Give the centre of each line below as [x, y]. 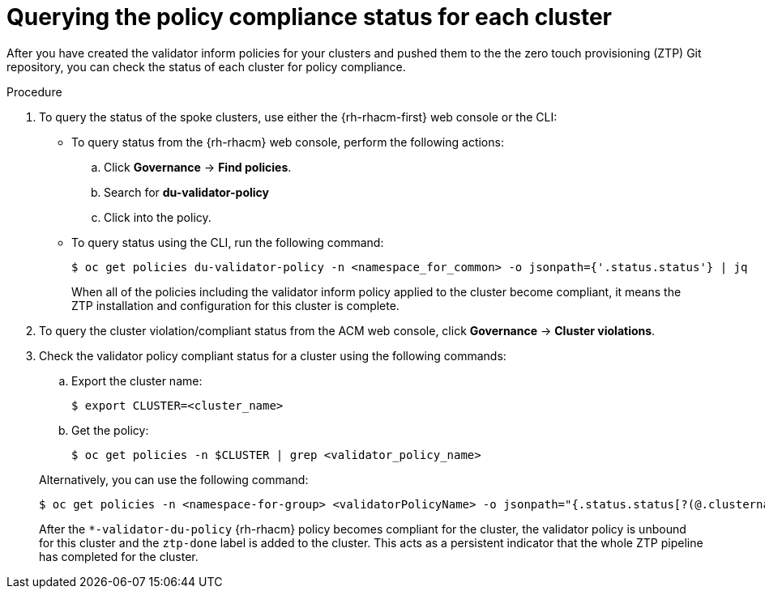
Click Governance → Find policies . [198, 167]
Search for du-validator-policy [187, 192]
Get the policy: [110, 430]
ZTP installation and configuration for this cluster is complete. [235, 305]
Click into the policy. [158, 217]
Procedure [34, 91]
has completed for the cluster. [119, 556]
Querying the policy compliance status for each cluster [309, 17]
